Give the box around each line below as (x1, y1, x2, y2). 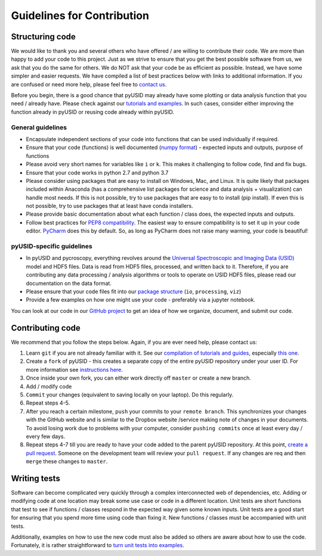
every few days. (26, 433, 66, 440)
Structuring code (11, 32, 76, 42)
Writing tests (11, 473, 61, 483)
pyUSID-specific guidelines (11, 242, 92, 250)
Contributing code (11, 322, 80, 333)
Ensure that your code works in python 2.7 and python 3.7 (26, 169, 169, 176)
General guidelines (11, 123, 67, 131)
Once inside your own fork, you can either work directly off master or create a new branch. (26, 374, 252, 381)
